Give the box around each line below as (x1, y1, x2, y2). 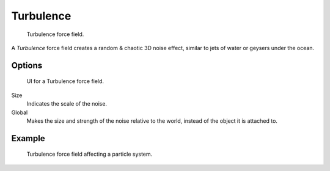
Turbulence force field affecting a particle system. (26, 150, 153, 158)
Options (11, 60, 43, 70)
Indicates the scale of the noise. (26, 100, 107, 107)
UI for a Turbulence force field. (26, 78, 104, 85)
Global (11, 109, 28, 116)
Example (11, 133, 45, 144)
